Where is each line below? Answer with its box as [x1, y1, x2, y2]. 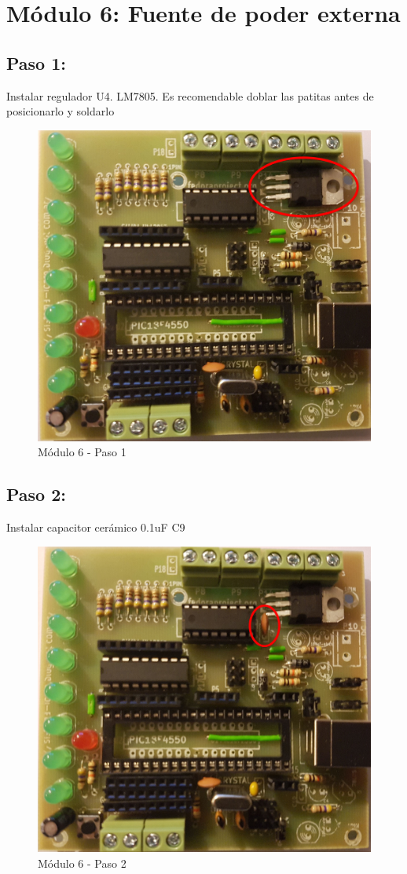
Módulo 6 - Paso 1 [38, 444, 126, 460]
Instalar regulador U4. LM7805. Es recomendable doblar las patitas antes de [6, 87, 374, 104]
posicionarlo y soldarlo [6, 103, 115, 119]
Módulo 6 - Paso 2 [38, 854, 126, 871]
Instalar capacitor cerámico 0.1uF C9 [6, 518, 185, 535]
